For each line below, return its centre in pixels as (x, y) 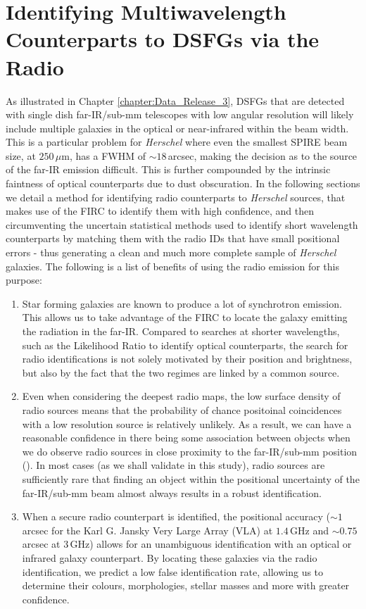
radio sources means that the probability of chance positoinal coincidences (182, 409)
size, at (21, 155)
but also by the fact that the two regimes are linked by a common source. (181, 372)
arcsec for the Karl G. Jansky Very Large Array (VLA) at (147, 530)
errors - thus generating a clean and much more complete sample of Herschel (171, 252)
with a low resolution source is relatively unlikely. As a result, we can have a (187, 423)
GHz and (310, 530)
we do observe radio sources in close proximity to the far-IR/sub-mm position (190, 451)
